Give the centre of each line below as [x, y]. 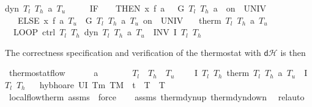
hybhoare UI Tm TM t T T [102, 84]
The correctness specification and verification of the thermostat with [133, 52]
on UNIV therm [182, 20]
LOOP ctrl [34, 32]
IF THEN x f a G [137, 8]
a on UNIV [240, 8]
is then [293, 52]
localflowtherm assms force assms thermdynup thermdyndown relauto [157, 96]
